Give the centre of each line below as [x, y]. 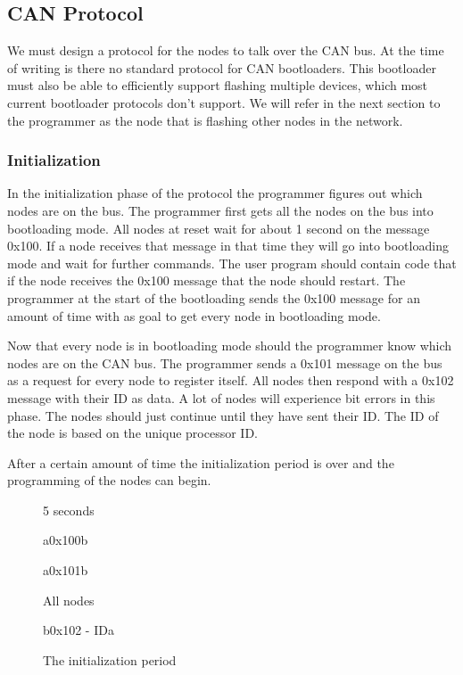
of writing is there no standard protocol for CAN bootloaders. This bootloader [222, 67]
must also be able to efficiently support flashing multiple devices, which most [218, 85]
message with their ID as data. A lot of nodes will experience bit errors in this [221, 397]
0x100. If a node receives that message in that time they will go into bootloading [228, 246]
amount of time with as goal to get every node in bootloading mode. [194, 315]
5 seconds [69, 510]
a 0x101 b [66, 570]
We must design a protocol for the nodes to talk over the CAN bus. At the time [226, 50]
